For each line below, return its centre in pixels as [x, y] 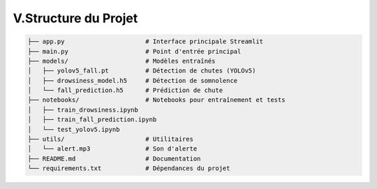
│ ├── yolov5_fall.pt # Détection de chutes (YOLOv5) [142, 71]
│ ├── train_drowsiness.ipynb [83, 109]
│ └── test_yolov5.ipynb [74, 129]
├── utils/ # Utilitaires [110, 139]
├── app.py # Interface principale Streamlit [146, 41]
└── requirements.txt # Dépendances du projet [129, 168]
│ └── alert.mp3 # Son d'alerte [112, 149]
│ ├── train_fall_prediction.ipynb [92, 120]
